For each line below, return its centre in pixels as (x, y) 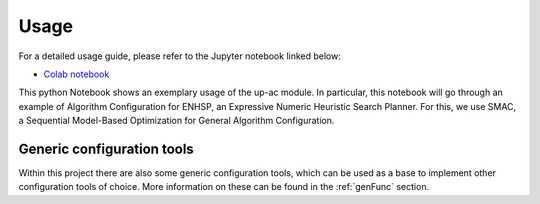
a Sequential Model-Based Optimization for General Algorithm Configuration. (176, 121)
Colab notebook (76, 74)
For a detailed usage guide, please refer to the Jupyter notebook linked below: (180, 56)
